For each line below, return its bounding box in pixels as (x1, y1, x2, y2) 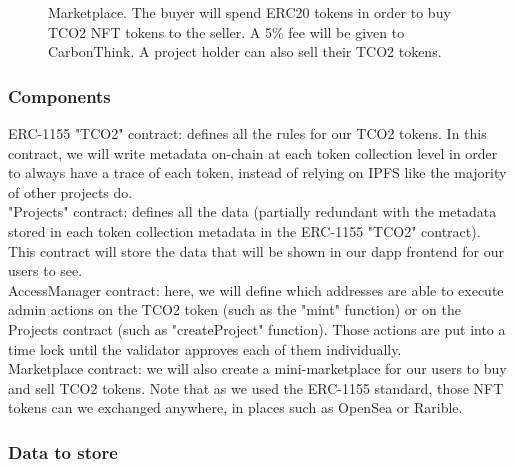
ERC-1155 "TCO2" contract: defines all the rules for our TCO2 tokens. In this (8, 123, 487, 143)
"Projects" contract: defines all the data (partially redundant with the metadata (8, 201, 497, 222)
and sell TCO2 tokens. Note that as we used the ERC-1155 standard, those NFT (8, 377, 504, 398)
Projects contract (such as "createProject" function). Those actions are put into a (8, 318, 506, 339)
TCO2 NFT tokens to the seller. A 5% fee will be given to (48, 21, 405, 42)
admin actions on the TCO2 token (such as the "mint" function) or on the (8, 299, 461, 320)
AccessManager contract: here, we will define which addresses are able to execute (8, 279, 504, 300)
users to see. (8, 260, 83, 281)
